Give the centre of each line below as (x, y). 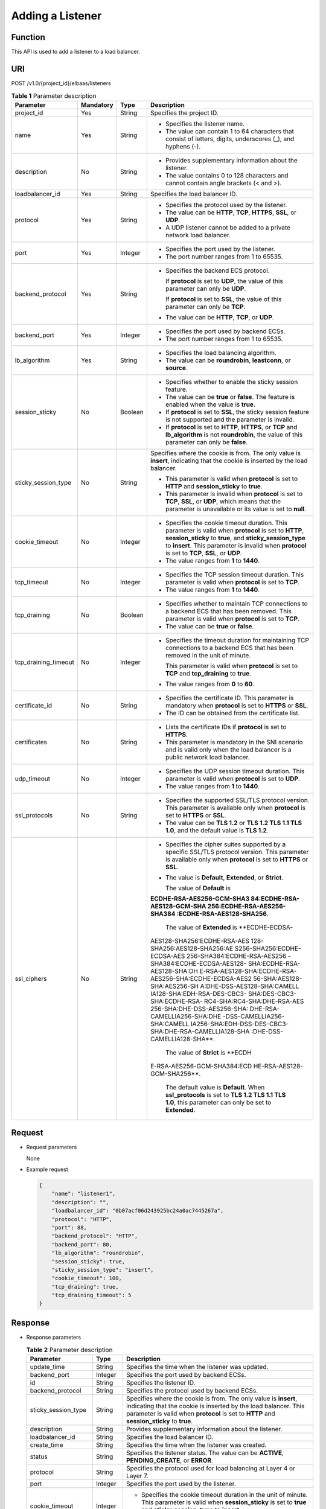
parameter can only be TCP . (205, 307)
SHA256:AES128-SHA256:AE (192, 948)
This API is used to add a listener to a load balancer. (75, 52)
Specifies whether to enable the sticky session (232, 381)
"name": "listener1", (84, 1194)
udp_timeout (33, 779)
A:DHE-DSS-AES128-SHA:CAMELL (250, 986)
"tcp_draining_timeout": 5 (92, 1295)
